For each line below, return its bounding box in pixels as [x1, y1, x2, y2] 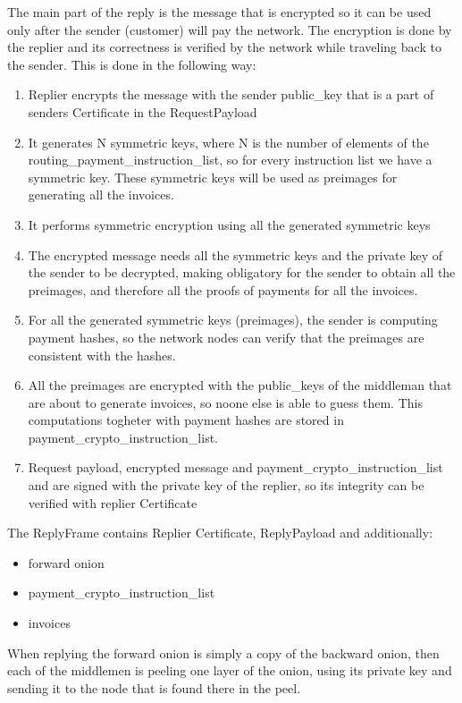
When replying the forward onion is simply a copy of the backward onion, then [7, 643, 440, 662]
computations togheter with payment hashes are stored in [28, 411, 344, 429]
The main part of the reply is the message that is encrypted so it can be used [7, 3, 432, 21]
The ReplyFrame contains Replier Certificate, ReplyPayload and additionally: [7, 523, 433, 542]
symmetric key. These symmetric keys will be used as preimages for [28, 167, 398, 186]
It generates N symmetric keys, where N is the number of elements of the [28, 132, 429, 151]
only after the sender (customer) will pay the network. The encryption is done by [7, 20, 452, 38]
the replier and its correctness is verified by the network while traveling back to [7, 38, 441, 56]
